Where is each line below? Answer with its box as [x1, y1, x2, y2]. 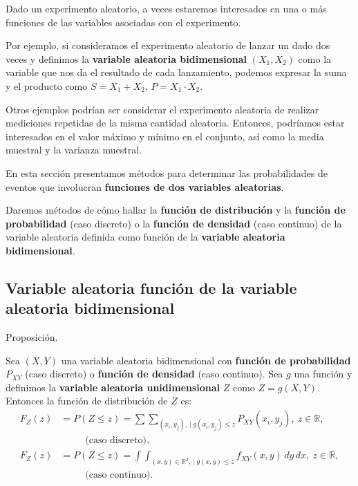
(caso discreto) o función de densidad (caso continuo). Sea [25, 366, 283, 381]
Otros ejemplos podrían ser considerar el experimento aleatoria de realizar [6, 102, 319, 116]
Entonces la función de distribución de [6, 393, 168, 408]
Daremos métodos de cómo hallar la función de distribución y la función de [6, 203, 346, 217]
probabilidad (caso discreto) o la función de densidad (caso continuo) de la [6, 216, 342, 230]
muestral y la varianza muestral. [6, 142, 142, 157]
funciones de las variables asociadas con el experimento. [6, 15, 241, 29]
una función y [294, 366, 352, 381]
